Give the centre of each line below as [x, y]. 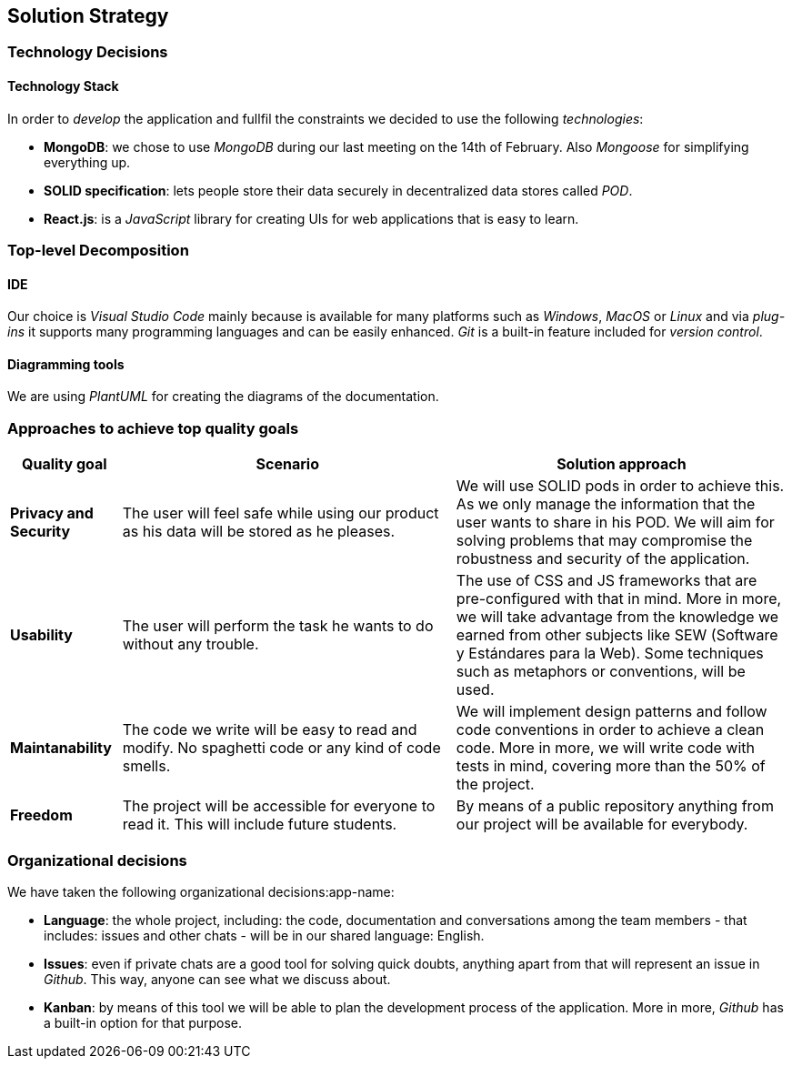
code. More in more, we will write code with [606, 748]
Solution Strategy [88, 16]
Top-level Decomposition [98, 251]
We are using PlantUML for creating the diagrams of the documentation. [223, 397]
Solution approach [622, 464]
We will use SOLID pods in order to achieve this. [620, 486]
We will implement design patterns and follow [612, 712]
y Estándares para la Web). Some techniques [610, 654]
